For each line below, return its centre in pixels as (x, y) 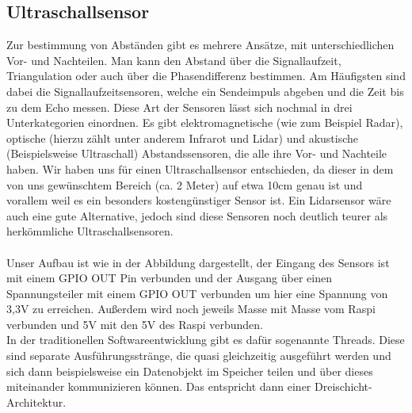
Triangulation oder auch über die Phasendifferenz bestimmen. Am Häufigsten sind (206, 76)
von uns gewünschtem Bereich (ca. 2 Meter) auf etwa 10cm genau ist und (185, 184)
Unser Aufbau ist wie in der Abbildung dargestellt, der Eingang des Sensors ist (198, 262)
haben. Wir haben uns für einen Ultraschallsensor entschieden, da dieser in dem (200, 168)
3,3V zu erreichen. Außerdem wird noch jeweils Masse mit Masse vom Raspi (191, 309)
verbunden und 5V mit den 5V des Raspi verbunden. (135, 324)
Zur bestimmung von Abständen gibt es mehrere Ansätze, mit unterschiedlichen (200, 45)
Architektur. (36, 402)
